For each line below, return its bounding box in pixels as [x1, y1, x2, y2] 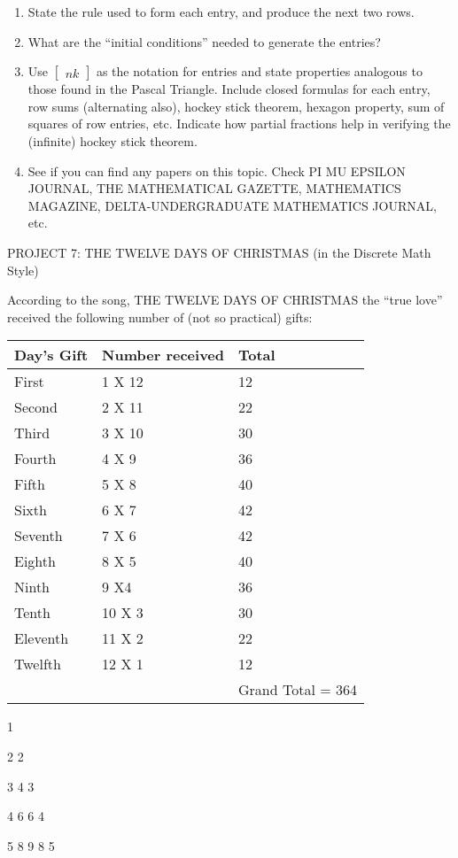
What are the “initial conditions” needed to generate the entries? [27, 32, 381, 50]
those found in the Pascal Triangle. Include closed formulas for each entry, [27, 80, 431, 98]
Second [14, 397, 58, 418]
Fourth [14, 448, 57, 469]
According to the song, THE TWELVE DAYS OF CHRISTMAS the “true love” [7, 290, 443, 309]
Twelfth [14, 653, 61, 675]
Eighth [14, 551, 56, 572]
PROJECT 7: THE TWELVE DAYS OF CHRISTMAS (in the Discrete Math [7, 243, 431, 261]
